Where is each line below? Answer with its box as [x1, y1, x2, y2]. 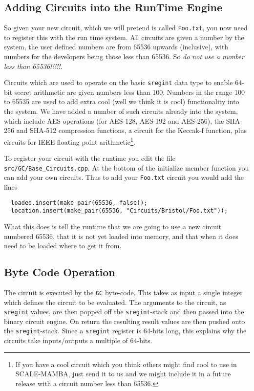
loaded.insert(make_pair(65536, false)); [11, 199, 148, 206]
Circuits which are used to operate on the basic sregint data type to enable [4, 77, 233, 87]
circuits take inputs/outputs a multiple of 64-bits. [4, 335, 152, 346]
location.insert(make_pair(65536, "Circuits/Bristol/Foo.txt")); [11, 207, 228, 215]
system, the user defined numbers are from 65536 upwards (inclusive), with [4, 42, 229, 52]
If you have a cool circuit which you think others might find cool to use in [15, 359, 237, 369]
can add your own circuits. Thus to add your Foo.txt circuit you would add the [4, 172, 244, 182]
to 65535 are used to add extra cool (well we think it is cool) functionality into [4, 96, 239, 107]
